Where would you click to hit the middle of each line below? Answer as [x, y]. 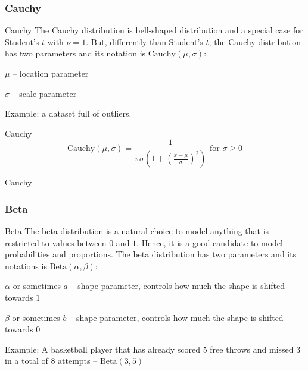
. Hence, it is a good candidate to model [210, 242]
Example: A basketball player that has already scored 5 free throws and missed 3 [153, 349]
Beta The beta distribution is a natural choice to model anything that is [137, 231]
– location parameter [51, 73]
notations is [26, 265]
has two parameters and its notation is [75, 53]
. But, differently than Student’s [144, 41]
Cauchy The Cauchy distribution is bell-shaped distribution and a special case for [154, 30]
